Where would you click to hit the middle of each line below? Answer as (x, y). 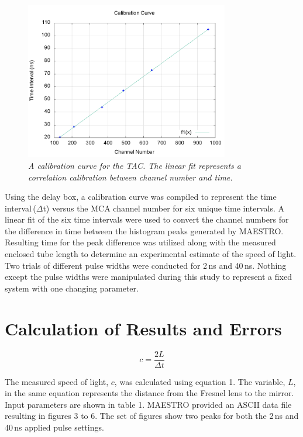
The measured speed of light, (57, 381)
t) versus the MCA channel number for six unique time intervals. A (164, 208)
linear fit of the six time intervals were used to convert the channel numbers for (147, 219)
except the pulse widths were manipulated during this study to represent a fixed (148, 277)
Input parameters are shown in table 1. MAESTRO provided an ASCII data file (148, 404)
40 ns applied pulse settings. (54, 427)
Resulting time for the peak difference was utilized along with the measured (140, 242)
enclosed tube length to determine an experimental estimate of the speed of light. (151, 254)
